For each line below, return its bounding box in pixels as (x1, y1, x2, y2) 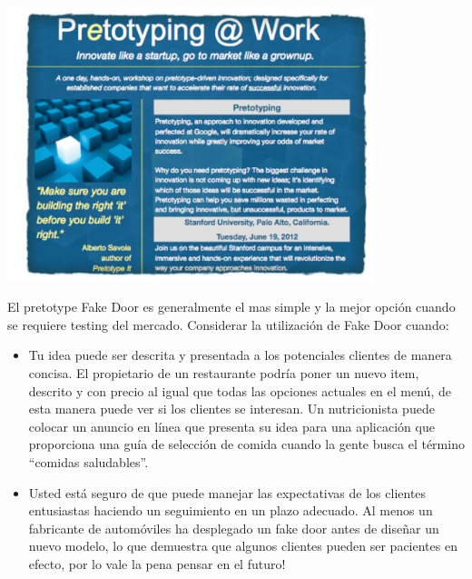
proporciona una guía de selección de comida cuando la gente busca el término (28, 434, 465, 454)
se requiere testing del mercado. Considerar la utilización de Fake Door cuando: (7, 314, 449, 334)
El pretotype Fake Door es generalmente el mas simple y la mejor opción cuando (7, 297, 456, 316)
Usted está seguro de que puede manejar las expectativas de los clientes (28, 483, 427, 502)
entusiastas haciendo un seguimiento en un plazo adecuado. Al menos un (28, 501, 433, 520)
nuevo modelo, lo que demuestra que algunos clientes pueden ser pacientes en (28, 536, 457, 555)
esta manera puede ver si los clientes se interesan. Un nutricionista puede (28, 399, 435, 418)
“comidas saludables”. (28, 452, 149, 471)
